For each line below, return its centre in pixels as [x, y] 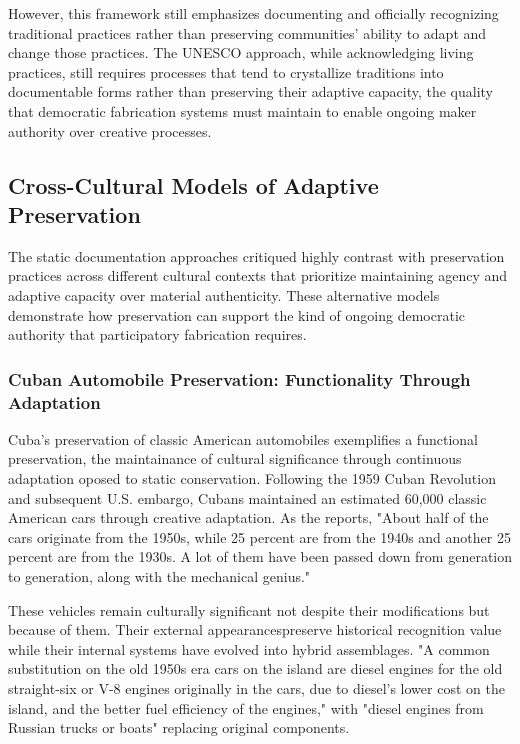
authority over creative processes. [110, 130]
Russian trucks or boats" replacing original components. [179, 727]
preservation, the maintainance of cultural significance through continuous [235, 458]
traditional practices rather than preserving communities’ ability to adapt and [247, 32]
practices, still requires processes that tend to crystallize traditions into [226, 71]
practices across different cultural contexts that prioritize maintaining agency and [258, 275]
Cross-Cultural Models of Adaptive [193, 184]
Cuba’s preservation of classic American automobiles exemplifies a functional [243, 438]
